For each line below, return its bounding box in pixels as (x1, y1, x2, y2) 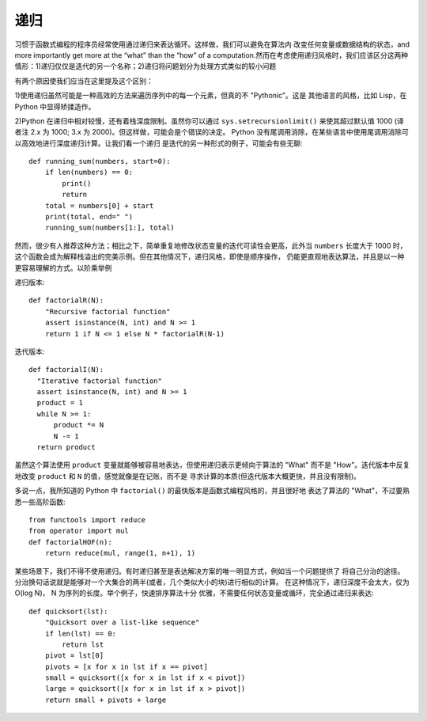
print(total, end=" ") (44, 212, 134, 222)
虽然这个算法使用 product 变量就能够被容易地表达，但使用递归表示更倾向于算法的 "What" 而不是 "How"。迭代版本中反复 (14, 460, 410, 470)
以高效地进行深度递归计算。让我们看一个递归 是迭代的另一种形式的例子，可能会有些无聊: (14, 139, 303, 148)
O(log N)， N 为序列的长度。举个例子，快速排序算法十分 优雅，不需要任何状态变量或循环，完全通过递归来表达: (14, 588, 375, 598)
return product (36, 443, 96, 452)
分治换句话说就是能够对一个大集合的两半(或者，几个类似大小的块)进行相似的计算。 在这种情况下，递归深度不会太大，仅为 (14, 577, 410, 586)
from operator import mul (28, 526, 130, 536)
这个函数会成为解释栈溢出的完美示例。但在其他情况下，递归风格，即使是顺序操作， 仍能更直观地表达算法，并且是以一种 (14, 252, 405, 261)
